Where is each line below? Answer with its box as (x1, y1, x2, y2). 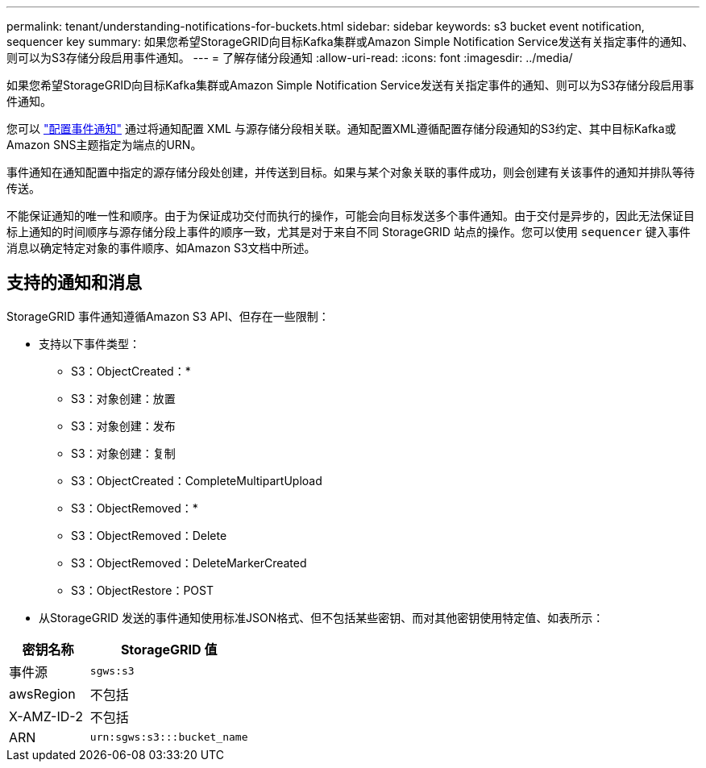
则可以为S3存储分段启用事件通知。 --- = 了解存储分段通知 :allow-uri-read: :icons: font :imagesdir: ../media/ (6, 51, 573, 64)
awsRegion (9, 685, 76, 702)
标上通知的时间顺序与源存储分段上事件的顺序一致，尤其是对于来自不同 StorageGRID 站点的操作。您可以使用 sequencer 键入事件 (6, 225, 691, 239)
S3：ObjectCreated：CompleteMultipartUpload (71, 473, 322, 488)
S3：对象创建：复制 (71, 446, 176, 460)
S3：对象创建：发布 (71, 418, 176, 433)
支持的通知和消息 (6, 272, 142, 293)
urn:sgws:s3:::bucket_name (89, 731, 248, 744)
